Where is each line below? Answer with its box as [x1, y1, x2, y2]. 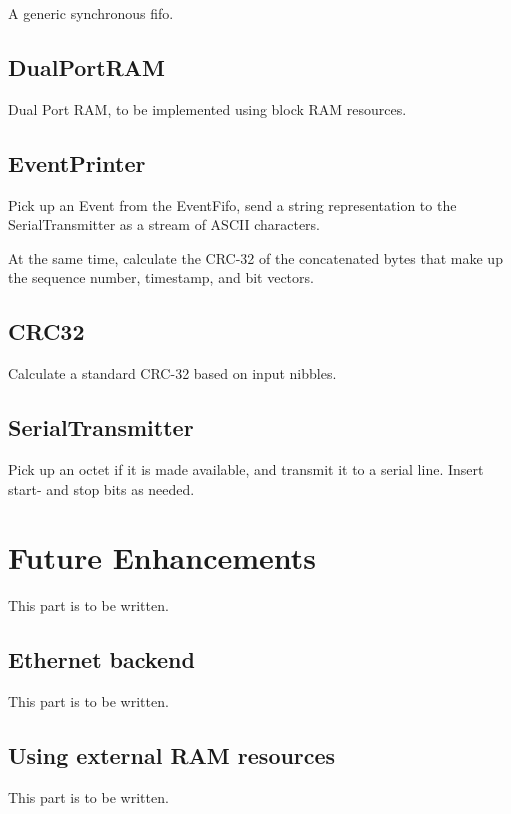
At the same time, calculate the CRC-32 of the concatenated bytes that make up [8, 247, 503, 268]
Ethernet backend [8, 644, 195, 675]
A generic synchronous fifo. [8, 3, 174, 23]
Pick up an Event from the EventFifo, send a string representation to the [8, 194, 457, 215]
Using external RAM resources [8, 740, 336, 771]
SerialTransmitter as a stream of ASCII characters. [8, 214, 321, 235]
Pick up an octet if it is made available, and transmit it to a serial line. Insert [8, 458, 484, 479]
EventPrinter [8, 147, 146, 178]
